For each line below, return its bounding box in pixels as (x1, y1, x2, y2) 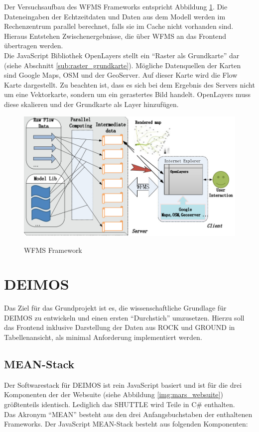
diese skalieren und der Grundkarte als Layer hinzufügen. (4, 99, 179, 109)
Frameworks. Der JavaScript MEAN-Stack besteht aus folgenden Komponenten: (4, 419, 248, 429)
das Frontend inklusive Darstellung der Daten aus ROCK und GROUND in (4, 322, 235, 332)
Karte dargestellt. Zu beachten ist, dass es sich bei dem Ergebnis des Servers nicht (4, 79, 255, 90)
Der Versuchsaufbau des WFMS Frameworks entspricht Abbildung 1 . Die (4, 1, 228, 11)
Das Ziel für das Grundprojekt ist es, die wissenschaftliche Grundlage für (4, 303, 227, 313)
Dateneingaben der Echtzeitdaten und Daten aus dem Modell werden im (4, 11, 226, 21)
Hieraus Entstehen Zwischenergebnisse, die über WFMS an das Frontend (4, 30, 227, 41)
